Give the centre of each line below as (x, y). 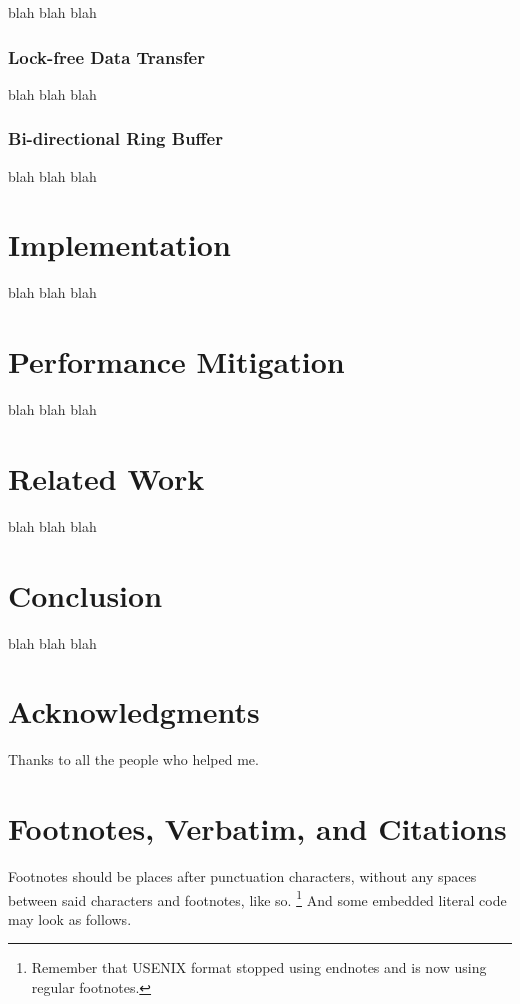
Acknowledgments (134, 711)
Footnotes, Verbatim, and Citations (257, 828)
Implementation (119, 244)
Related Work (106, 477)
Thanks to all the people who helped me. (133, 759)
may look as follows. (70, 918)
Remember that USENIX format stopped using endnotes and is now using (259, 967)
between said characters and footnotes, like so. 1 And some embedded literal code (257, 898)
